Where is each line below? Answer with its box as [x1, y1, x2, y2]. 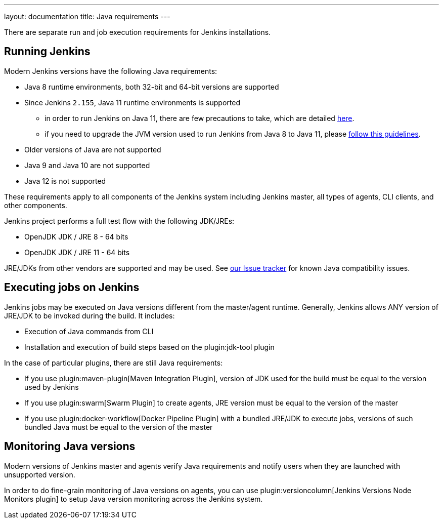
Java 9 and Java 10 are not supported [24, 160, 150, 170]
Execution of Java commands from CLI [24, 327, 154, 336]
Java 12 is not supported [24, 176, 106, 185]
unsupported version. [4, 470, 75, 479]
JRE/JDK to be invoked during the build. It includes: [4, 311, 175, 320]
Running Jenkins [4, 45, 91, 58]
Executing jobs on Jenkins [4, 281, 140, 294]
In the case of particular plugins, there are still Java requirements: [4, 358, 223, 367]
